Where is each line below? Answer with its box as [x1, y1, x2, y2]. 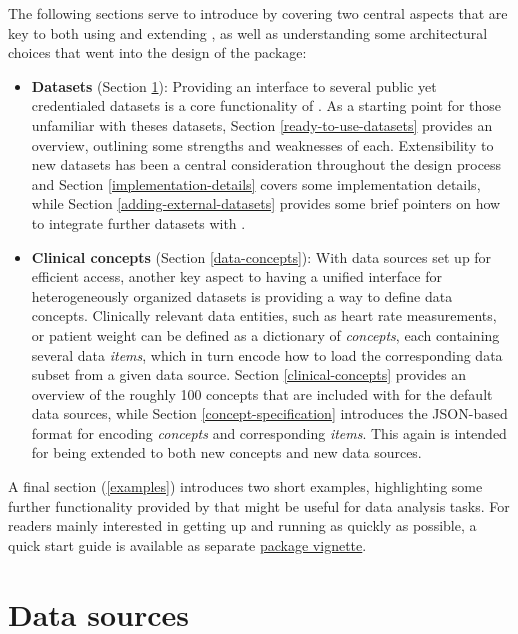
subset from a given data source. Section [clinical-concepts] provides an [31, 364, 466, 385]
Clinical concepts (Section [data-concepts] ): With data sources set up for [31, 246, 492, 267]
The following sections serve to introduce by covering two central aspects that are [8, 3, 508, 23]
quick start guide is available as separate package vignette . [8, 534, 367, 555]
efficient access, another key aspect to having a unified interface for [31, 266, 442, 287]
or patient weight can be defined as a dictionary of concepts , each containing [31, 324, 500, 345]
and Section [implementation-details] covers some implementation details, [31, 173, 481, 194]
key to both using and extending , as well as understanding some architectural [8, 22, 488, 43]
